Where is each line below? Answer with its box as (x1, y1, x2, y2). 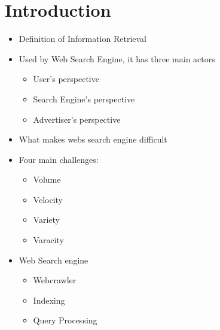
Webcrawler (33, 274, 77, 286)
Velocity (33, 193, 63, 205)
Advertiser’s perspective (33, 113, 121, 125)
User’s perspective (33, 72, 99, 85)
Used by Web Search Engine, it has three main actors (19, 52, 215, 65)
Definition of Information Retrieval (19, 32, 147, 45)
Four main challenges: (19, 153, 99, 165)
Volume (33, 173, 61, 186)
